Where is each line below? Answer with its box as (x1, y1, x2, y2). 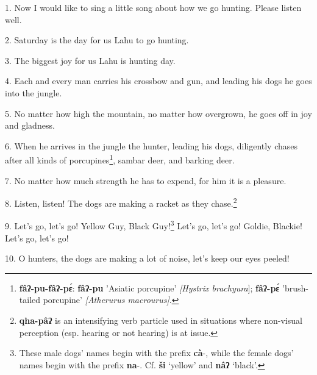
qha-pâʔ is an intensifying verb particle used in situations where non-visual (19, 314, 302, 327)
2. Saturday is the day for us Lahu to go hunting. (5, 34, 189, 46)
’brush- (282, 281, 308, 294)
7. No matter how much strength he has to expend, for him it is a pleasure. (5, 174, 287, 187)
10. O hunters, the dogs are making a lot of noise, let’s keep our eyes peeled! (5, 252, 290, 265)
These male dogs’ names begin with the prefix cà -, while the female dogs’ (19, 346, 294, 359)
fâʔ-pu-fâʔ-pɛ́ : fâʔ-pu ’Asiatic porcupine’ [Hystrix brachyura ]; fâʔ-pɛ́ (19, 281, 280, 294)
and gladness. (5, 119, 55, 132)
